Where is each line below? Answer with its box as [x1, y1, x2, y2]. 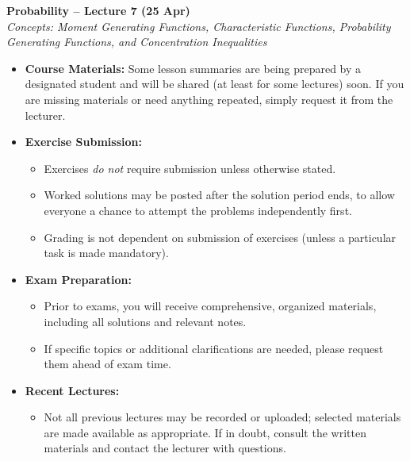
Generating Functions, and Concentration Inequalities [6, 33, 267, 50]
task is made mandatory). [44, 244, 169, 261]
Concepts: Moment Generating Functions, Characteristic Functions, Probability [6, 17, 391, 34]
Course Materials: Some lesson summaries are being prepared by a [25, 60, 362, 76]
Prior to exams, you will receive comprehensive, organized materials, [44, 298, 377, 314]
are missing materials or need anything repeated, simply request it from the [25, 90, 393, 107]
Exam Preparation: [25, 271, 132, 287]
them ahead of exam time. [44, 355, 171, 372]
